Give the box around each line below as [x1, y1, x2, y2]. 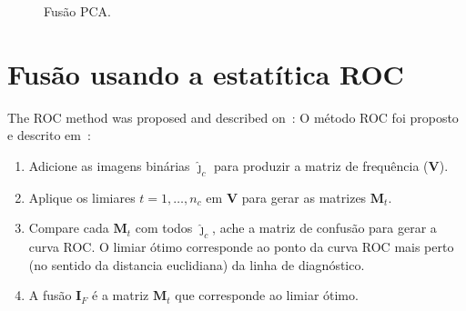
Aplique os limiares [28, 187, 136, 206]
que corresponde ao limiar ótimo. [175, 286, 359, 305]
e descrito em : [7, 125, 91, 145]
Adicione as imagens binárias [28, 155, 190, 175]
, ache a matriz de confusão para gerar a [212, 218, 437, 237]
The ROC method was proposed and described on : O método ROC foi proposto [7, 107, 459, 126]
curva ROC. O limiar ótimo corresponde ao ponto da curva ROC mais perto [28, 237, 454, 256]
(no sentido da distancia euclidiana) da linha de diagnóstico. [28, 255, 365, 274]
